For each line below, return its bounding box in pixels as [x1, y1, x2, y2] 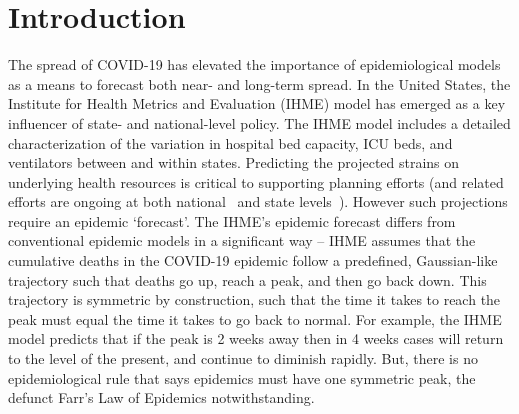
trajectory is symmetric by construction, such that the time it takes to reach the [8, 289, 501, 310]
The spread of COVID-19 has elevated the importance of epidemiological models [8, 54, 501, 75]
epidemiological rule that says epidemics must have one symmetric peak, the [8, 367, 476, 388]
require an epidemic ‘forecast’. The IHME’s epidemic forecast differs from [8, 210, 456, 231]
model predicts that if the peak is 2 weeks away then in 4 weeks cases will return [8, 328, 504, 349]
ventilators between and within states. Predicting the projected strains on [8, 152, 460, 173]
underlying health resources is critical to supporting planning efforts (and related [8, 171, 504, 192]
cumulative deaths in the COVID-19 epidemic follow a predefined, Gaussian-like [8, 250, 498, 271]
